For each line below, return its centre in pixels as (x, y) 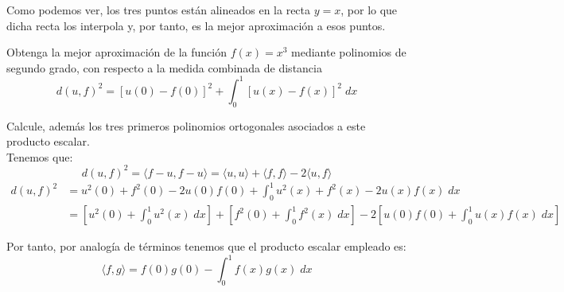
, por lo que (369, 10)
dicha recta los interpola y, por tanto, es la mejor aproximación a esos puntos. (196, 25)
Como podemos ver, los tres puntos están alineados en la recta (159, 10)
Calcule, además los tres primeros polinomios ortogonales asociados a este (186, 125)
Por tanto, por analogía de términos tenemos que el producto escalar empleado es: (206, 246)
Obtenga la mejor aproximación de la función (117, 52)
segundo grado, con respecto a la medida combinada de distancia (164, 67)
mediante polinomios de (349, 52)
